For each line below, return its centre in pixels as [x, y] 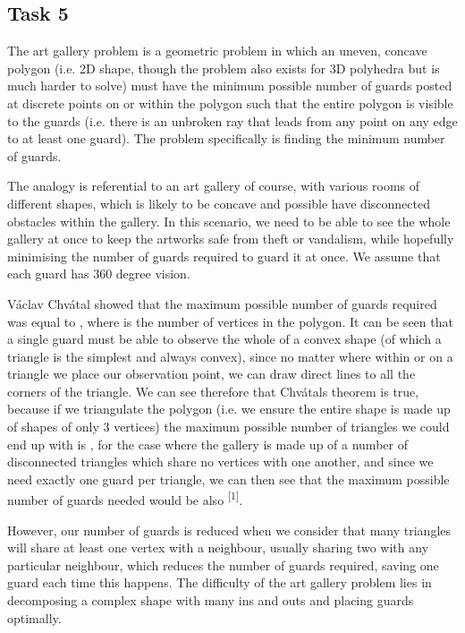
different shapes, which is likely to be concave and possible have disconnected [219, 203]
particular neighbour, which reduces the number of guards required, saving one [223, 565]
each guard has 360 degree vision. [99, 274]
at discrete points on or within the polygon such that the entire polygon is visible [230, 103]
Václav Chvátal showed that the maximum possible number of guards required [222, 303]
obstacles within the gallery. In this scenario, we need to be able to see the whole [229, 221]
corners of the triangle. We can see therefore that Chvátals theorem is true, [213, 391]
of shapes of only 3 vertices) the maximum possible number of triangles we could [228, 427]
